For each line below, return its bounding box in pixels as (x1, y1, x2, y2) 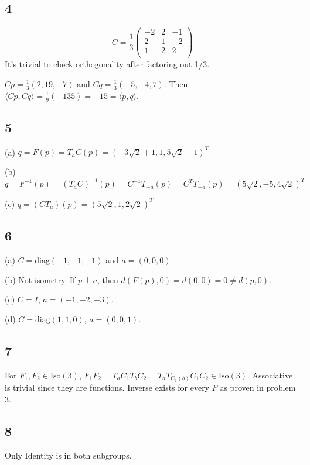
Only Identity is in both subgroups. (5, 449, 132, 461)
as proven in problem (220, 381, 296, 394)
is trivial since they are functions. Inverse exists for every (5, 381, 210, 394)
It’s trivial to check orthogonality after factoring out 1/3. (5, 58, 210, 70)
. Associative (247, 368, 293, 381)
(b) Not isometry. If (5, 273, 76, 285)
